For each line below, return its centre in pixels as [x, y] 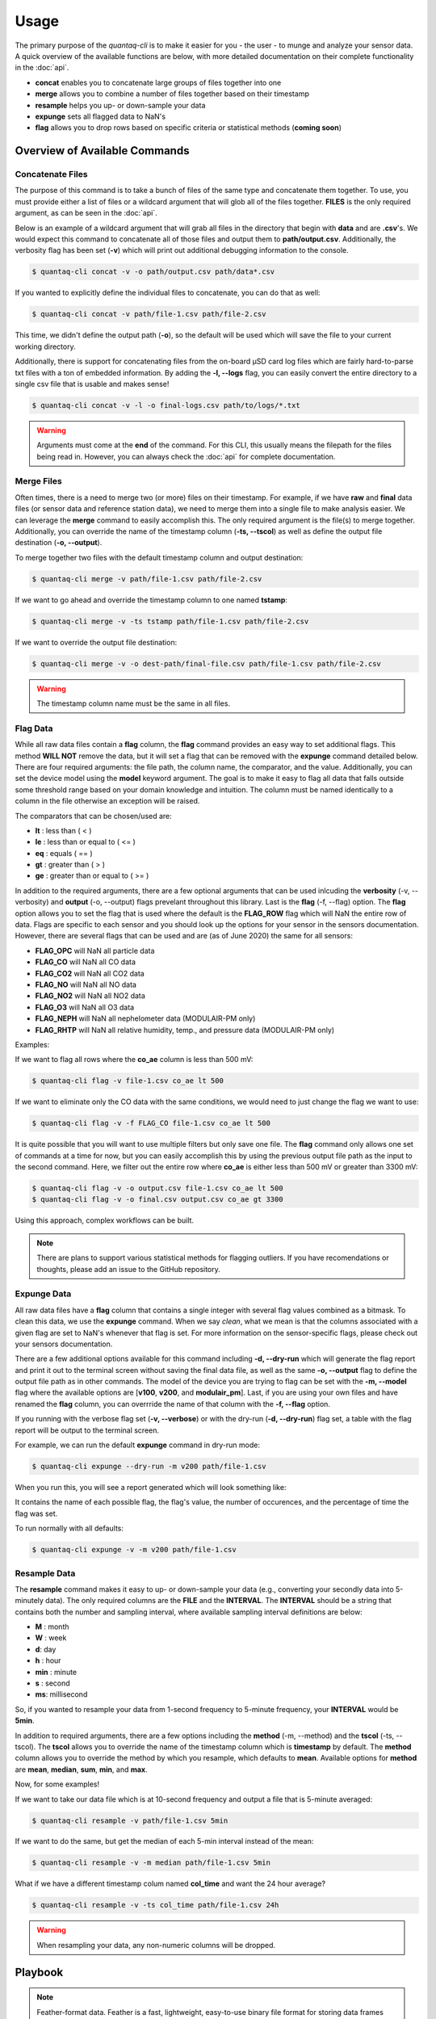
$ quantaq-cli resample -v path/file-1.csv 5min [130, 1820]
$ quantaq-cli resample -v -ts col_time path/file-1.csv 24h [155, 1905]
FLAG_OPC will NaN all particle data [95, 951]
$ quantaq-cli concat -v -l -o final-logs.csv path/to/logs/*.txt [166, 405]
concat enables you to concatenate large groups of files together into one [158, 82]
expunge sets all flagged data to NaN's [100, 116]
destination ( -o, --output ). [59, 543]
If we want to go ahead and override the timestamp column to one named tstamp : [151, 600]
